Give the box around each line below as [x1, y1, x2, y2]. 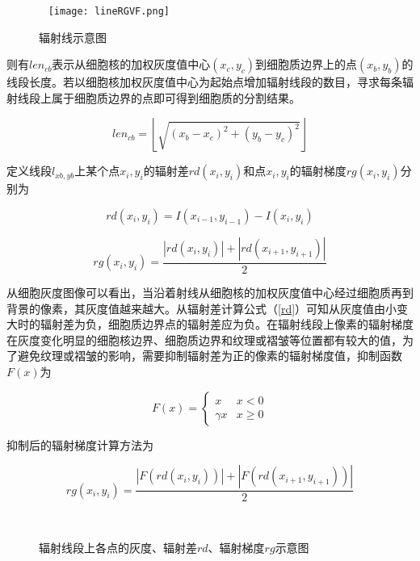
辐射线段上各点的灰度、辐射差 [39, 538, 197, 555]
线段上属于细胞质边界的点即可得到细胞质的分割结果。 [17, 89, 300, 106]
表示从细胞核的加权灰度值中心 [52, 56, 211, 73]
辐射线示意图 [39, 28, 107, 45]
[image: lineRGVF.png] [48, 6, 170, 17]
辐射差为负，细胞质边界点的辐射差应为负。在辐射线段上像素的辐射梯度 [40, 316, 414, 333]
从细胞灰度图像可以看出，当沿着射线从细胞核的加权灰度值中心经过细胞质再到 [6, 284, 414, 301]
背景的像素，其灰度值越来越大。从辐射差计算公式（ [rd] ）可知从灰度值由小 [6, 299, 397, 316]
